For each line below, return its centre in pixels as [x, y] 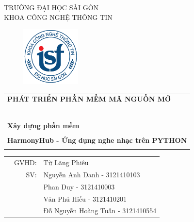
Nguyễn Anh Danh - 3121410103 [92, 174]
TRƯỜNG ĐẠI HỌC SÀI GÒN [51, 7]
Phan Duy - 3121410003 [79, 186]
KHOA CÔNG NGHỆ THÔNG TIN [58, 17]
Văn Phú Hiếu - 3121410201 [85, 198]
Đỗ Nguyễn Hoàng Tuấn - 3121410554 [100, 211]
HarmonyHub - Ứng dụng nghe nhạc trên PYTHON [97, 140]
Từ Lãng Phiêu [66, 162]
